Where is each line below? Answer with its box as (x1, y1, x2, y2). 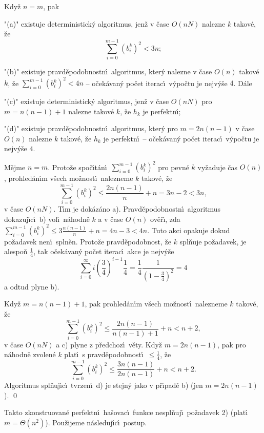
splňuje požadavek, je (179, 236, 247, 246)
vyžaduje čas (197, 161, 238, 172)
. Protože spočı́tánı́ (48, 161, 107, 172)
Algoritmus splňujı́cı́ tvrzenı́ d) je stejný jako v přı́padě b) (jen (4, 380, 203, 390)
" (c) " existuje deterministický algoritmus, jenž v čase (4, 96, 169, 106)
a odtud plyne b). (4, 281, 59, 292)
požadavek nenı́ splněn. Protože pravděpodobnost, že (4, 236, 171, 246)
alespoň (4, 246, 28, 257)
